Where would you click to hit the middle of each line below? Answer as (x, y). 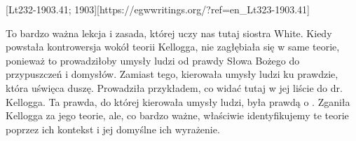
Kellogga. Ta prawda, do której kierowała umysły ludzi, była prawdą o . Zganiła (178, 101)
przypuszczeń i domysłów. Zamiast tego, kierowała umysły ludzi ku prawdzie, (172, 74)
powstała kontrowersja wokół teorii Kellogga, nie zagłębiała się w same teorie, (173, 47)
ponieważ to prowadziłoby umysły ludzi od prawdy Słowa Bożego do (153, 60)
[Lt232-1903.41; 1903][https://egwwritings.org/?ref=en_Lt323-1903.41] (158, 9)
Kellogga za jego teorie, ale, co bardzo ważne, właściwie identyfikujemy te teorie (177, 115)
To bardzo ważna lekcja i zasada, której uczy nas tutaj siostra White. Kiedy (169, 33)
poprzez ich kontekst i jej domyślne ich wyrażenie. (113, 129)
